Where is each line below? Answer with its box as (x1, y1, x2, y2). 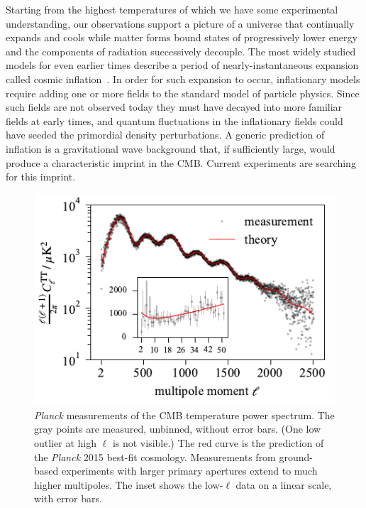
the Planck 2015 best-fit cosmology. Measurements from (34, 449, 276, 464)
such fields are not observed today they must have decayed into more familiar (6, 99, 343, 114)
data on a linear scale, (235, 477, 332, 492)
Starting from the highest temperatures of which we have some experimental (6, 2, 338, 16)
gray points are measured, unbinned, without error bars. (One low (34, 421, 321, 436)
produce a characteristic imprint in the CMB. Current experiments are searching (6, 155, 356, 170)
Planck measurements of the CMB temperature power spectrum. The (34, 407, 335, 422)
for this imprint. (6, 169, 76, 184)
